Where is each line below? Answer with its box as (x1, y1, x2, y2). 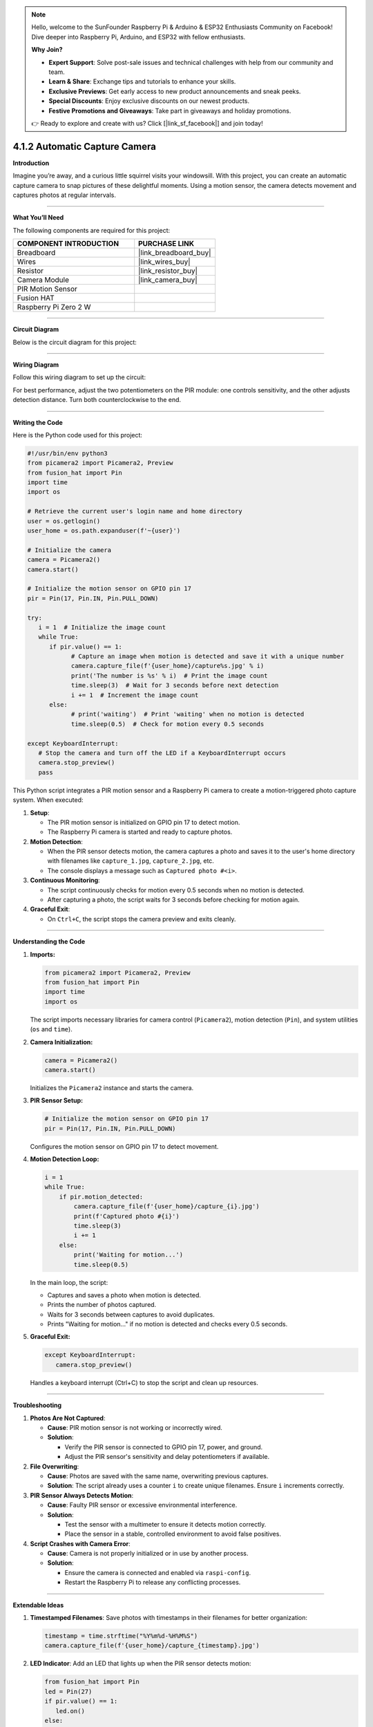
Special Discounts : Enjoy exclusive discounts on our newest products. (48, 97, 250, 105)
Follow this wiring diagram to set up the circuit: (12, 373, 146, 381)
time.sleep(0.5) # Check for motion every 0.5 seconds (70, 720, 265, 728)
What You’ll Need (12, 213, 64, 222)
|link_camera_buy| (138, 275, 198, 285)
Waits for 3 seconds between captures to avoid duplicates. (47, 1310, 215, 1319)
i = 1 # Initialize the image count (38, 623, 166, 631)
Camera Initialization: (30, 1038, 93, 1046)
